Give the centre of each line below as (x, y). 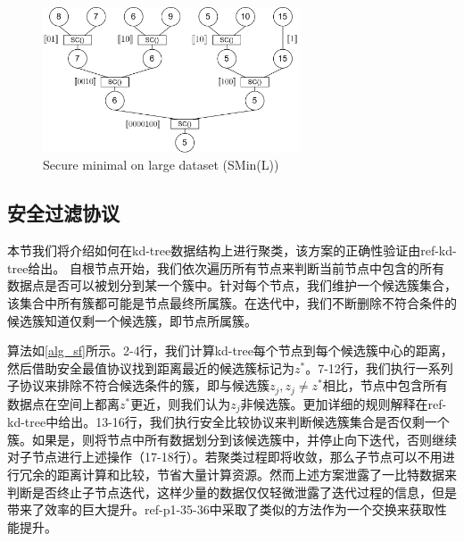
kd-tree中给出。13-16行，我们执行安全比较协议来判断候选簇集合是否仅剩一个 (228, 422)
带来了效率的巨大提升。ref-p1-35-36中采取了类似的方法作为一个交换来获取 (221, 509)
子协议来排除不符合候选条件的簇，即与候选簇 (138, 385)
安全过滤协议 (63, 213)
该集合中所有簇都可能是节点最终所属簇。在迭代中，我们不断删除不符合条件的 (232, 303)
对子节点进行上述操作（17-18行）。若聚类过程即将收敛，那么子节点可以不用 (225, 457)
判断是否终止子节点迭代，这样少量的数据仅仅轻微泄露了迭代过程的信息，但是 (232, 492)
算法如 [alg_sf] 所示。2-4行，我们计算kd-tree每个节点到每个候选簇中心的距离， (230, 350)
